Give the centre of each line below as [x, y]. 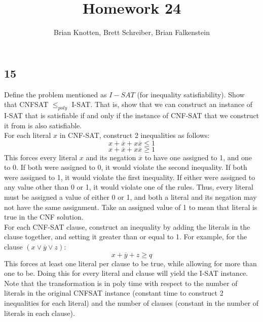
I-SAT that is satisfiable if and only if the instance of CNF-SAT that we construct [132, 115]
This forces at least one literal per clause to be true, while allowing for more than [130, 263]
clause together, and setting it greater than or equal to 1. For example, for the [126, 237]
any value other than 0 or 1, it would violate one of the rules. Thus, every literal [129, 187]
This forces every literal [41, 157]
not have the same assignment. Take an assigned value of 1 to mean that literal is [131, 207]
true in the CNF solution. [44, 217]
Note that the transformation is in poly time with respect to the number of [121, 283]
